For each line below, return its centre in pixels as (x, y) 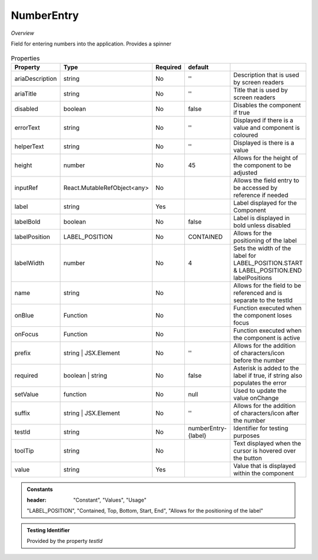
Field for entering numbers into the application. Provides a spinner (91, 44)
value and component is (267, 127)
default (198, 67)
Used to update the (260, 391)
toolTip (24, 450)
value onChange (256, 398)
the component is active (267, 338)
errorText (27, 127)
